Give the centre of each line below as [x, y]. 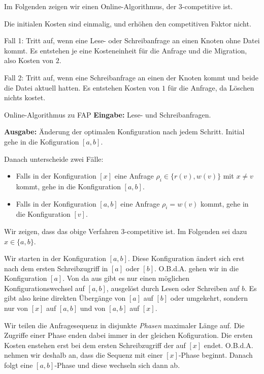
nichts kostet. [25, 97]
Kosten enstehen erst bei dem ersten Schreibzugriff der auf [95, 345]
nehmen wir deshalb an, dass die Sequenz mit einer [84, 355]
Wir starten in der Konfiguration [55, 258]
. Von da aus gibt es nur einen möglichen [126, 278]
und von [93, 308]
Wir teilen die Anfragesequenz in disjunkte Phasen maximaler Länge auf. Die [124, 325]
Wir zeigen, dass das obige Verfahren [61, 231]
